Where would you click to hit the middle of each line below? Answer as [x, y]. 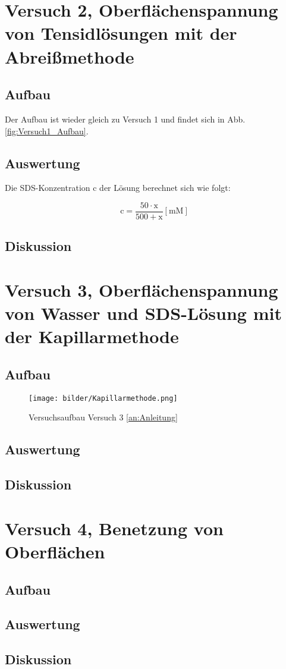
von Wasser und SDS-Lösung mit [143, 313]
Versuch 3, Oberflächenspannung [142, 289]
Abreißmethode [70, 56]
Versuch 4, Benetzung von [114, 528]
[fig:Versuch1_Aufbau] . [47, 131]
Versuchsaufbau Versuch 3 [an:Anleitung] [103, 417]
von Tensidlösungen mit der [121, 33]
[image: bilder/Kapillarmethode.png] [103, 398]
